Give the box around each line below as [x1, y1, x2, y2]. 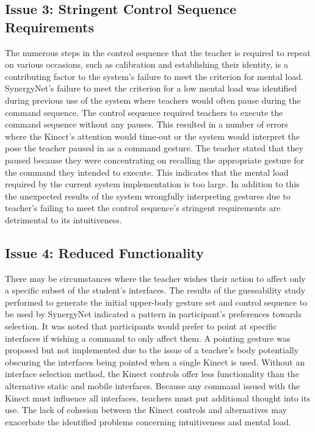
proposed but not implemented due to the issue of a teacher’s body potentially [5, 344, 299, 356]
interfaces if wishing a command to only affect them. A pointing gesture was [5, 331, 291, 344]
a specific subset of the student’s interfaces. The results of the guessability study [5, 284, 306, 297]
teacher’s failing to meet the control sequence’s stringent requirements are [5, 201, 281, 214]
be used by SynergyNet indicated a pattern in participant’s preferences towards [5, 308, 302, 320]
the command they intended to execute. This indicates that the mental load [5, 165, 289, 178]
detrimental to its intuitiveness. [5, 213, 122, 226]
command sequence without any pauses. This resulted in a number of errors [5, 118, 288, 131]
